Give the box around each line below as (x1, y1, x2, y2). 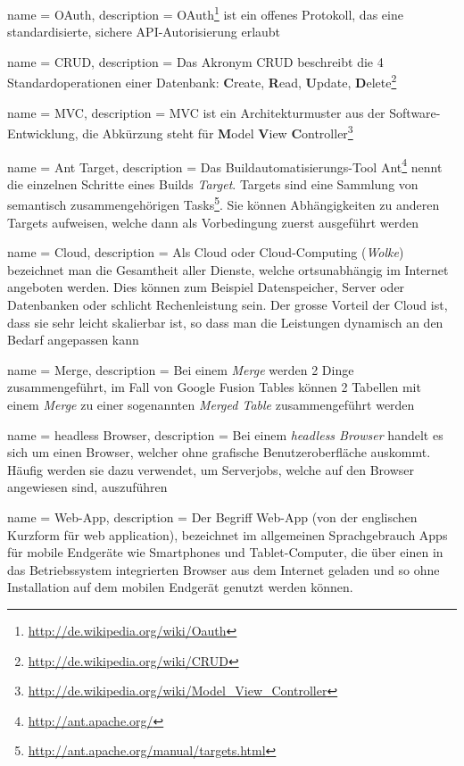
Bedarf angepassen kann (7, 330, 139, 349)
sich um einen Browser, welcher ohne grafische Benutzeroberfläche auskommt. (7, 443, 431, 462)
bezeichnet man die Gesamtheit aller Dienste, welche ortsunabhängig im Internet (7, 260, 449, 279)
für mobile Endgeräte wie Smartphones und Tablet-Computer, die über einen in (7, 543, 443, 562)
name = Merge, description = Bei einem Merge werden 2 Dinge (7, 360, 354, 379)
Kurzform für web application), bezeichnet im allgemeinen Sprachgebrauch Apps (7, 525, 448, 544)
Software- (389, 103, 441, 121)
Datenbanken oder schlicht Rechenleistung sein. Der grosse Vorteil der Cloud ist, (7, 296, 448, 313)
